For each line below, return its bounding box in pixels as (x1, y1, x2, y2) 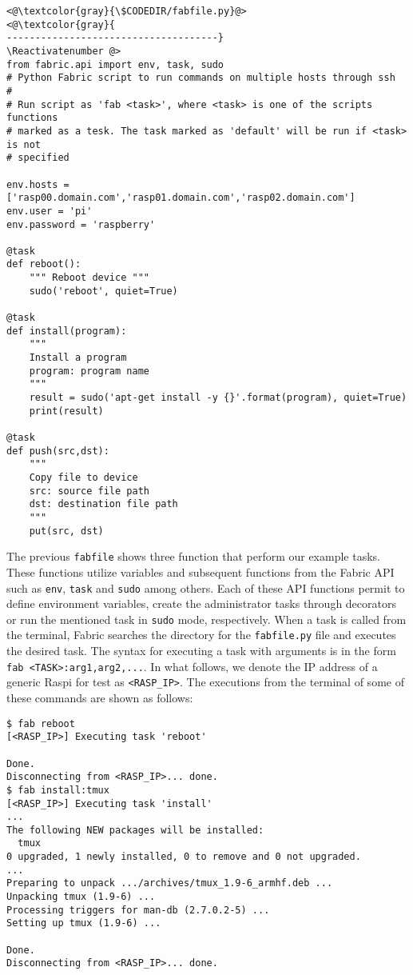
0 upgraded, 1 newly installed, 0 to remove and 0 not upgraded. (6, 851, 361, 863)
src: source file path (29, 485, 149, 497)
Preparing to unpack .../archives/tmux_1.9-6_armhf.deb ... (6, 877, 333, 889)
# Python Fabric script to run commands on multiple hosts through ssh (6, 72, 395, 84)
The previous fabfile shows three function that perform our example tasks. (6, 548, 380, 565)
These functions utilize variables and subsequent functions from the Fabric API (6, 563, 395, 580)
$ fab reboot (6, 717, 75, 729)
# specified (6, 152, 69, 164)
